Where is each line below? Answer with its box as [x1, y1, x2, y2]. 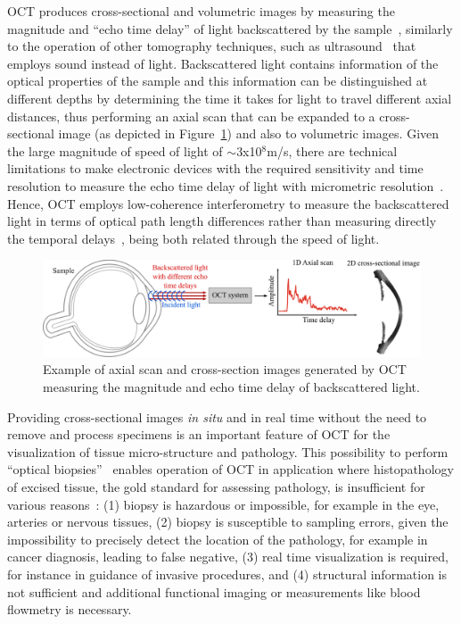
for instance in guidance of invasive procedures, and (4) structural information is [7, 564, 447, 583]
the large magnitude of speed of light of [7, 141, 223, 160]
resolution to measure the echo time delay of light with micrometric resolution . [7, 176, 444, 195]
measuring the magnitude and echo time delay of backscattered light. [43, 377, 420, 395]
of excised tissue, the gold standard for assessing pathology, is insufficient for [7, 477, 425, 495]
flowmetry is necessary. [7, 600, 132, 619]
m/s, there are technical [267, 141, 398, 160]
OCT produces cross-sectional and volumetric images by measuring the [7, 2, 395, 20]
